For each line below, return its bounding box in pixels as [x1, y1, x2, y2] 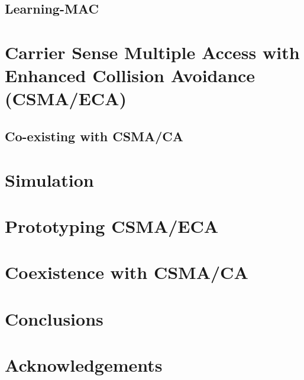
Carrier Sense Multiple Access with [5, 40, 300, 64]
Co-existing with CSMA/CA [5, 126, 184, 145]
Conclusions [5, 306, 104, 330]
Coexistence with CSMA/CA [5, 260, 248, 284]
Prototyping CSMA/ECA [5, 213, 219, 238]
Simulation [5, 167, 94, 191]
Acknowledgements [5, 353, 163, 376]
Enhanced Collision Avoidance [5, 63, 256, 87]
